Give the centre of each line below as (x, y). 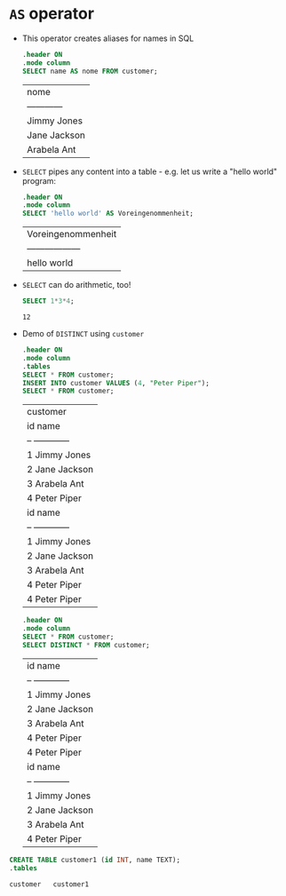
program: (39, 180)
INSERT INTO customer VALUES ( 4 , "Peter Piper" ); (116, 383)
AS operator (52, 14)
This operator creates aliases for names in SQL (108, 38)
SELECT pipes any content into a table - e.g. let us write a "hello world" (150, 171)
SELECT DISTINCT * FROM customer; (86, 645)
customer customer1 (49, 884)
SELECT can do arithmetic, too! (76, 285)
